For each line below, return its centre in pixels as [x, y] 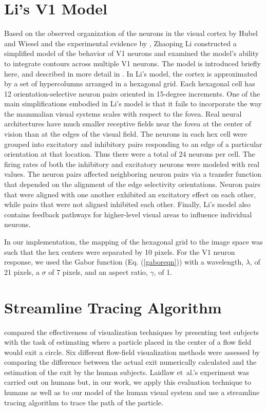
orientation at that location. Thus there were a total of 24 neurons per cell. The [130, 154]
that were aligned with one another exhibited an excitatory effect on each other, [130, 194]
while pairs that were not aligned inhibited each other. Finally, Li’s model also [127, 204]
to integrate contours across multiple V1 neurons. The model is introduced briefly [132, 63]
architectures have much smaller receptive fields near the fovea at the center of [128, 124]
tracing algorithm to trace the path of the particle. [84, 402]
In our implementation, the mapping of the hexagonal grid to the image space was [133, 241]
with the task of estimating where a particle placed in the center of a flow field [128, 342]
